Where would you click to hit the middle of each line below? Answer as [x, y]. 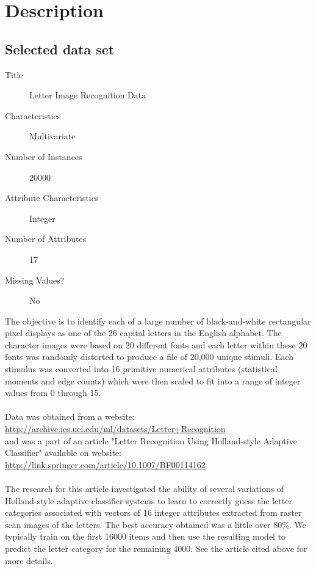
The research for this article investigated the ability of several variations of [145, 489]
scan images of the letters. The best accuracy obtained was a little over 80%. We [156, 524]
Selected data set [60, 49]
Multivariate [52, 136]
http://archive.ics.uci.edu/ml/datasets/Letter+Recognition [115, 429]
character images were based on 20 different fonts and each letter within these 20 [156, 344]
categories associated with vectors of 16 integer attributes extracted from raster [153, 512]
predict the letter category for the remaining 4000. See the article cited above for [156, 548]
